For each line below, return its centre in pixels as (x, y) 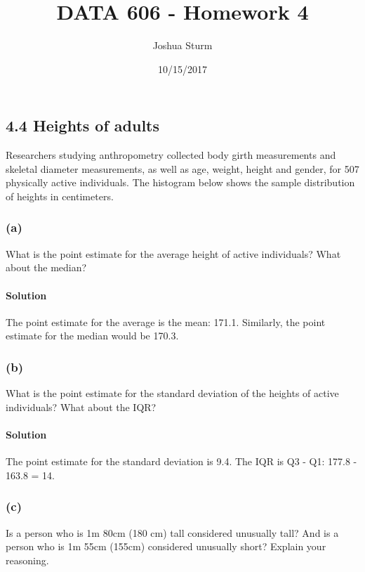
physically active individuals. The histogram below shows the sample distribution (180, 182)
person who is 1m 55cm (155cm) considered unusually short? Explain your (166, 546)
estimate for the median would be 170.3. (92, 336)
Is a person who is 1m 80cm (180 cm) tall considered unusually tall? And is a (172, 532)
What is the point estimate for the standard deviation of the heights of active (172, 393)
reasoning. (27, 560)
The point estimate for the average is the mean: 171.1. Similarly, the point (166, 321)
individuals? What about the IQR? (81, 407)
